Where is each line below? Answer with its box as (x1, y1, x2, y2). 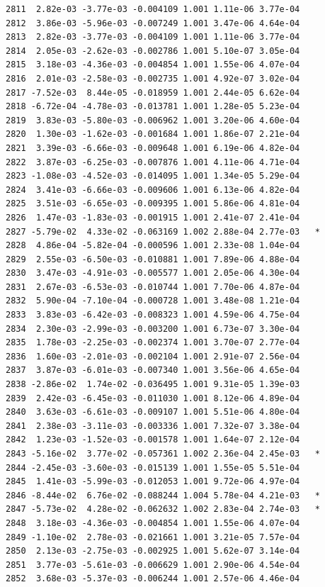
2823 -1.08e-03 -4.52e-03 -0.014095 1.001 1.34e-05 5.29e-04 (6, 171, 300, 181)
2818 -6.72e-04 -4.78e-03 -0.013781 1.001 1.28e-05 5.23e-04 (6, 101, 300, 112)
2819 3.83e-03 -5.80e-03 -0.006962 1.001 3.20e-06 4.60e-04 (6, 115, 300, 125)
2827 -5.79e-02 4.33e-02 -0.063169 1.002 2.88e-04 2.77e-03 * (6, 226, 320, 237)
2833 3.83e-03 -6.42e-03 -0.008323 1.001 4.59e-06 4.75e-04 (6, 310, 300, 320)
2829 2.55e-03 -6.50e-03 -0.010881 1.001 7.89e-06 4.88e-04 (6, 254, 300, 264)
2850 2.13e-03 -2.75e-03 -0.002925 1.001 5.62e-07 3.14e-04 (6, 546, 300, 557)
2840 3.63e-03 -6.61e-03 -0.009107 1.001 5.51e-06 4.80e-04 (6, 407, 300, 418)
